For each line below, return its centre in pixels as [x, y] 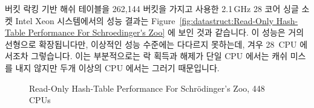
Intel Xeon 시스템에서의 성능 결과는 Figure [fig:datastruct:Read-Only [145, 20]
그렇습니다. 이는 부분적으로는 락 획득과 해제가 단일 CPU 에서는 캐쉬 [159, 56]
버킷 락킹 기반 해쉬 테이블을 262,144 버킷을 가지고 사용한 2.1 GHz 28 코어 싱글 [152, 8]
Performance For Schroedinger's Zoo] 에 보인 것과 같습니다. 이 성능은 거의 [166, 32]
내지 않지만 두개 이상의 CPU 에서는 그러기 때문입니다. [117, 67]
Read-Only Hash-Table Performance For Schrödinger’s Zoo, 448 [147, 88]
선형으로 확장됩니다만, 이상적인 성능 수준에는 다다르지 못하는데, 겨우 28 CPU [151, 44]
